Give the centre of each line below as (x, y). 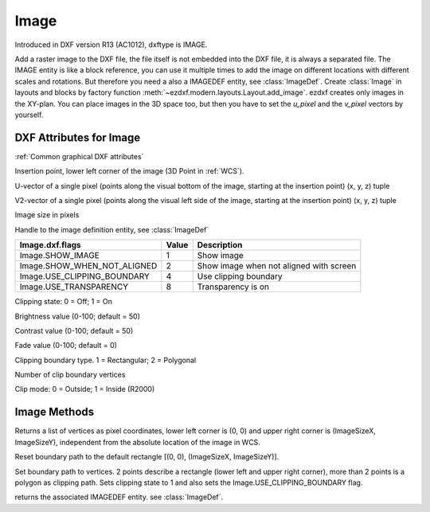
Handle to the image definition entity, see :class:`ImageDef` (112, 229)
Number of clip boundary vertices (70, 375)
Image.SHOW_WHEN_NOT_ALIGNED (88, 266)
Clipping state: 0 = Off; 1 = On (64, 302)
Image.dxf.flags (50, 245)
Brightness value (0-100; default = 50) (78, 316)
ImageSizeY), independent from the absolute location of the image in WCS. (137, 442)
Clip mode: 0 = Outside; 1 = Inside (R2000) (85, 389)
